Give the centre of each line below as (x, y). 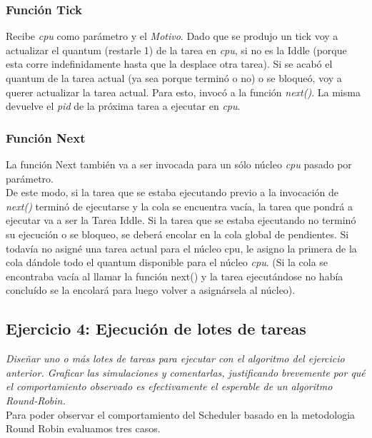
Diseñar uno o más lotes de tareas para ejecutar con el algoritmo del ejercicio (175, 358)
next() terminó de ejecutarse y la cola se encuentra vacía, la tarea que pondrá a (179, 206)
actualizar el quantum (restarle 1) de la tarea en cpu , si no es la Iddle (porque (176, 50)
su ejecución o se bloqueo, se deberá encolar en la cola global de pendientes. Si (177, 234)
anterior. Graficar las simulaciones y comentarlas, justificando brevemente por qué (186, 372)
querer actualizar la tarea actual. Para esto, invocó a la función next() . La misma (183, 92)
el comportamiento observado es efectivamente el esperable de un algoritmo (169, 386)
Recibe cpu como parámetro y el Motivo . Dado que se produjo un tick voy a (172, 36)
